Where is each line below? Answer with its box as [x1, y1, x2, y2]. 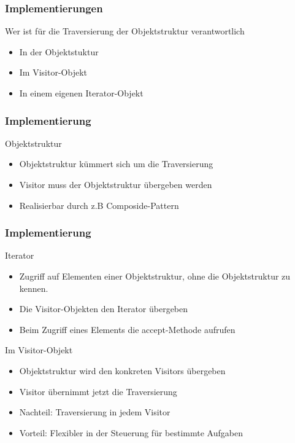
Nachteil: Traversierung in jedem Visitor [19, 406, 170, 418]
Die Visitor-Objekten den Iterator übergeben [19, 302, 188, 315]
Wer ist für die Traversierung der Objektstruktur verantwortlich [5, 25, 245, 37]
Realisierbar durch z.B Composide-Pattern [19, 198, 179, 211]
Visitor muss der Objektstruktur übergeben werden [19, 178, 212, 190]
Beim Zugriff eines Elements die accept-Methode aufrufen [19, 323, 236, 335]
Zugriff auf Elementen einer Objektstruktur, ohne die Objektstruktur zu [19, 270, 291, 282]
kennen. [19, 281, 48, 294]
